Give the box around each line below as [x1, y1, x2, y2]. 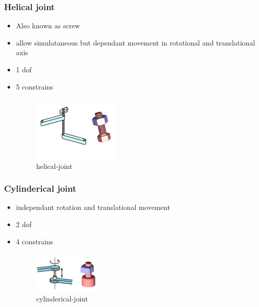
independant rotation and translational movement [16, 202, 170, 212]
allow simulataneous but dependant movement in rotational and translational [16, 37, 255, 48]
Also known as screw [16, 20, 80, 31]
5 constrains [16, 81, 54, 92]
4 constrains [16, 236, 54, 246]
